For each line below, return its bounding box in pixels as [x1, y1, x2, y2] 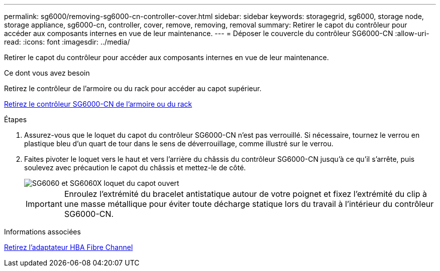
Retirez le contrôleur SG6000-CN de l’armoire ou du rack [4, 100, 192, 108]
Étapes [4, 115, 27, 124]
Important [26, 199, 62, 209]
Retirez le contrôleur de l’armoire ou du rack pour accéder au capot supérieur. [4, 84, 262, 93]
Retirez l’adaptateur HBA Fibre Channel [4, 243, 133, 251]
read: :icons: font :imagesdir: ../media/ [4, 38, 130, 46]
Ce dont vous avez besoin [4, 69, 90, 77]
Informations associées [4, 227, 81, 236]
